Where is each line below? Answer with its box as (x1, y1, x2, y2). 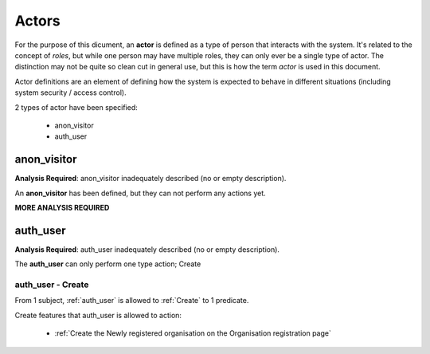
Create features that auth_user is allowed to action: (14, 310, 182, 320)
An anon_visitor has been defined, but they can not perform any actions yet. (14, 188, 266, 198)
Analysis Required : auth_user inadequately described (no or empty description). (14, 244, 280, 254)
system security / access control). (14, 88, 127, 97)
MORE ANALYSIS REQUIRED (14, 203, 110, 212)
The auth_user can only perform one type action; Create (14, 259, 201, 269)
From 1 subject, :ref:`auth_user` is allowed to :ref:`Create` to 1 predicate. (14, 296, 249, 305)
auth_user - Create (14, 279, 89, 290)
